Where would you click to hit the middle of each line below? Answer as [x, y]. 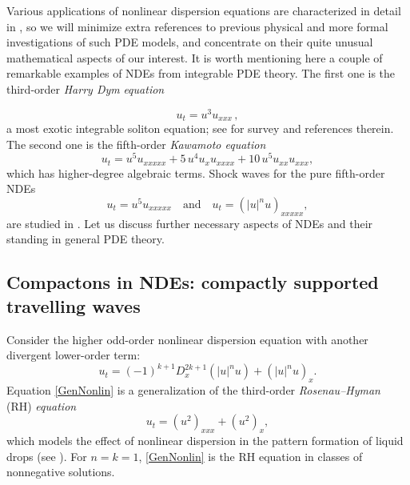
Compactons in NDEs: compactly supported [193, 282]
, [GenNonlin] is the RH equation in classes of [251, 456]
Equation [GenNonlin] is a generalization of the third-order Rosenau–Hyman [193, 390]
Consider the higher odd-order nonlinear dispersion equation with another [187, 339]
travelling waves [74, 305]
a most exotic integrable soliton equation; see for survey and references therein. [200, 128]
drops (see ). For [47, 456]
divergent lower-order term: [74, 355]
